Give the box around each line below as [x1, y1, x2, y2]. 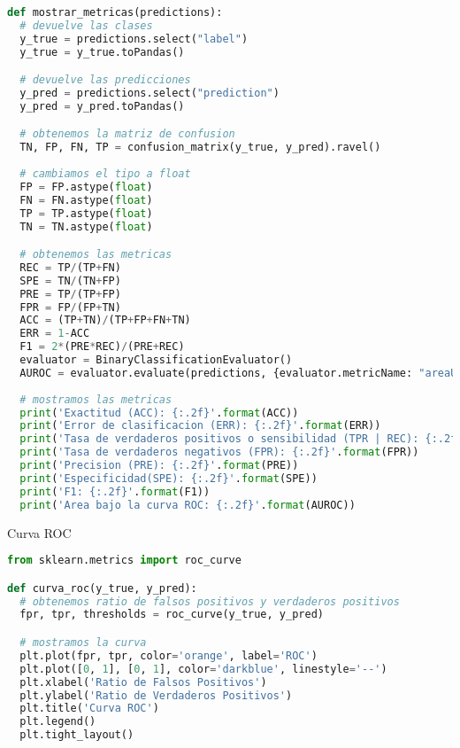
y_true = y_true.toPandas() [19, 45, 185, 58]
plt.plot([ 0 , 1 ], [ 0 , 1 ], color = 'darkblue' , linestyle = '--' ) [19, 662, 387, 675]
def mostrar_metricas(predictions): [7, 6, 223, 19]
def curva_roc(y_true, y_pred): [7, 581, 197, 595]
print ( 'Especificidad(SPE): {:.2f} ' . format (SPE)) [19, 471, 318, 485]
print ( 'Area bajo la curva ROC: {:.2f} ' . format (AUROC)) [19, 498, 356, 511]
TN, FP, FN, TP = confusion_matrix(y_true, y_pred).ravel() [19, 141, 381, 154]
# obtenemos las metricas [19, 248, 172, 261]
